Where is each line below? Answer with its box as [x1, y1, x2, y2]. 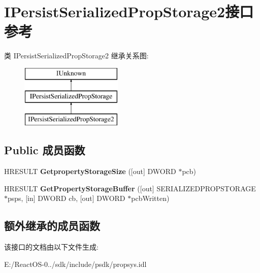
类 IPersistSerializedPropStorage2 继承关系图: [4, 50, 149, 61]
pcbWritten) [131, 193, 170, 203]
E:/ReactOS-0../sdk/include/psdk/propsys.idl [4, 258, 147, 269]
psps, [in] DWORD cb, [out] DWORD [8, 193, 125, 203]
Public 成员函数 [4, 142, 85, 158]
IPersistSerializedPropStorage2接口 [4, 1, 254, 22]
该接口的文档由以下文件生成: [4, 242, 99, 252]
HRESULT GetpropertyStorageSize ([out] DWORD [4, 166, 176, 177]
